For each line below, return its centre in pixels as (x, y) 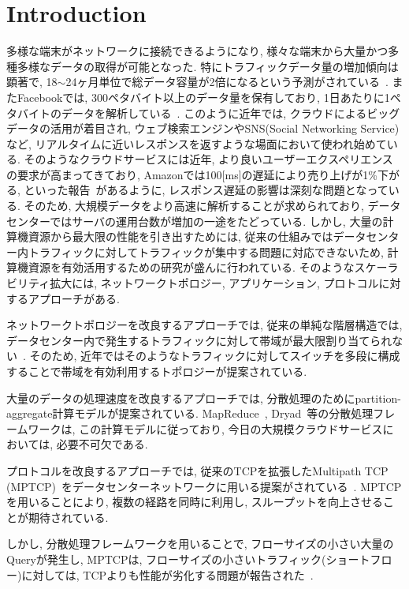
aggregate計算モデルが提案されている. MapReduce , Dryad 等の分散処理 (190, 413)
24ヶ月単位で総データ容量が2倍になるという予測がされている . (227, 82)
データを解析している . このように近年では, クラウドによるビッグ (231, 113)
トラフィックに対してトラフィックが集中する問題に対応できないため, (206, 251)
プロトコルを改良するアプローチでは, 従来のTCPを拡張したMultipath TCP (197, 470)
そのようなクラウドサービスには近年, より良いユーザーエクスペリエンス (208, 159)
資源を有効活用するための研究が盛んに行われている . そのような (191, 267)
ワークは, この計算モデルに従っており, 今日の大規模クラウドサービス (205, 428)
